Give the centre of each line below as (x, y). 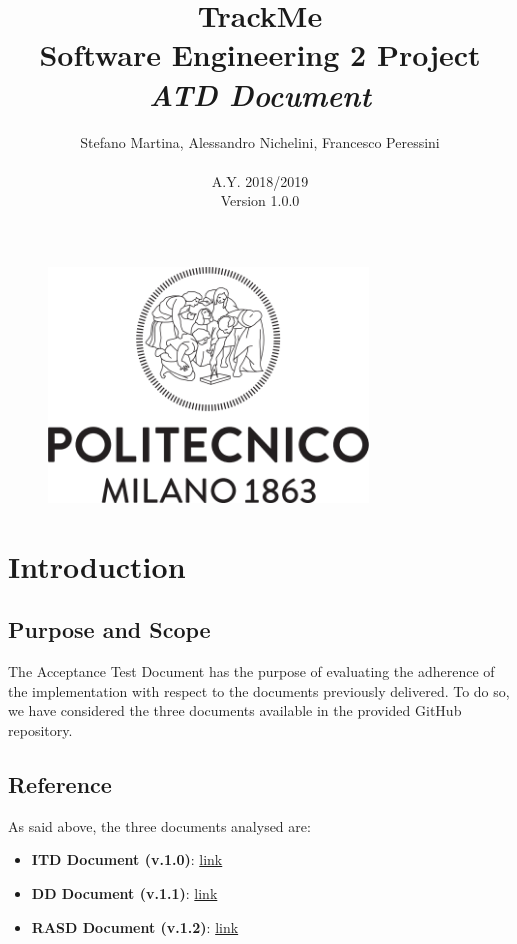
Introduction (97, 565)
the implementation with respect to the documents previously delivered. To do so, (259, 690)
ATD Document (260, 94)
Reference (60, 784)
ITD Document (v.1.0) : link (127, 859)
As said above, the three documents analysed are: (159, 825)
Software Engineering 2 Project (260, 54)
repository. (40, 730)
